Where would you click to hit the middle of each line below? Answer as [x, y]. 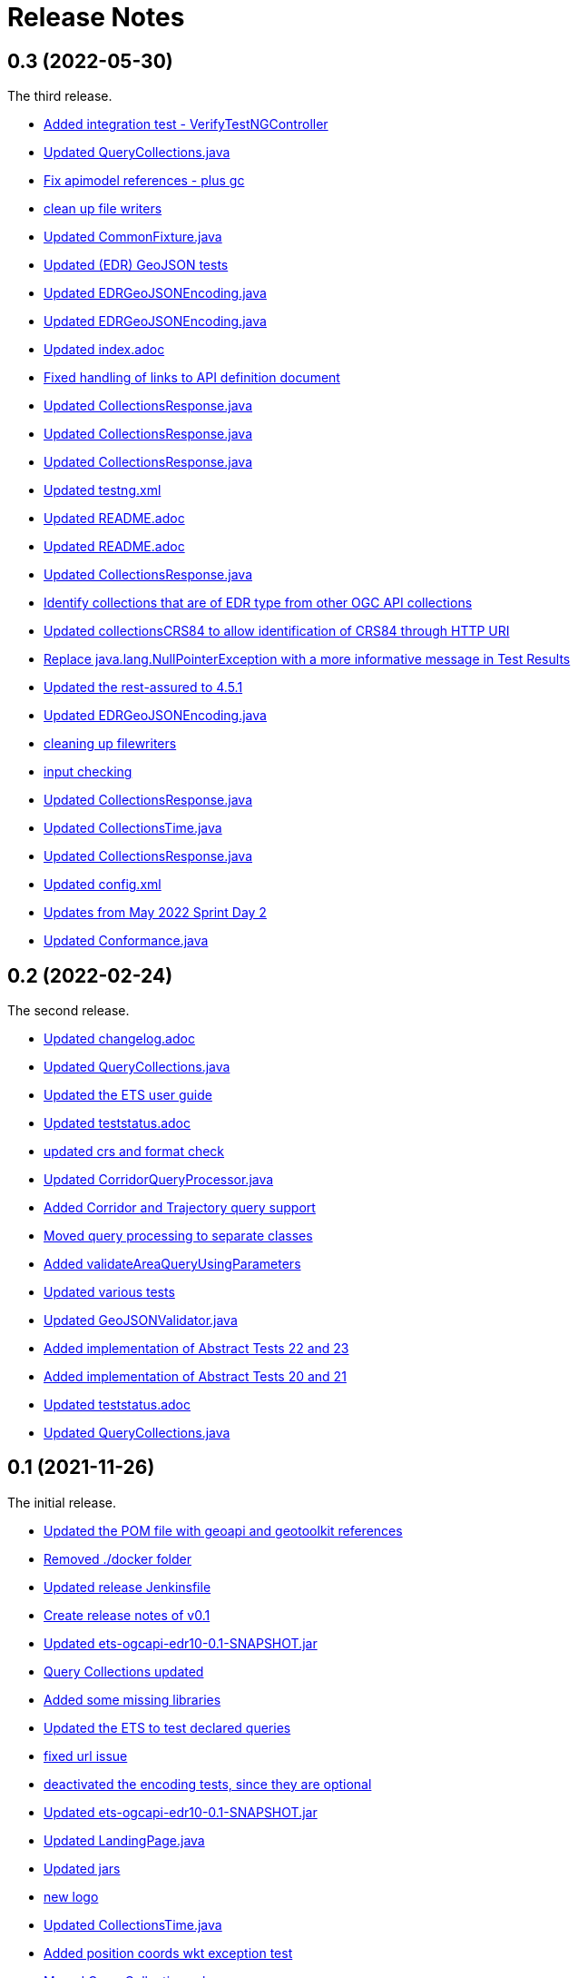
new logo [71, 1896]
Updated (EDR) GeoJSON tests [136, 265]
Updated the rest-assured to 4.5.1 [143, 687]
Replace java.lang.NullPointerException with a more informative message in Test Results [307, 659]
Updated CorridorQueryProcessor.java [159, 1180]
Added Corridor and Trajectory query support [180, 1208]
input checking [88, 772]
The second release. [69, 1011]
